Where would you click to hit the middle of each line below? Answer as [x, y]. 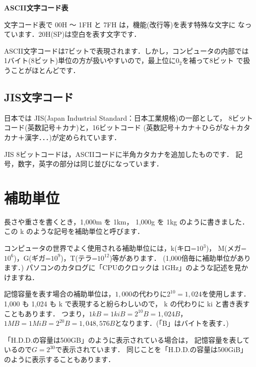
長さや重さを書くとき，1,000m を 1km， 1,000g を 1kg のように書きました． [127, 221]
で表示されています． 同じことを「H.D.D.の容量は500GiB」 [151, 349]
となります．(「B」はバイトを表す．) [172, 323]
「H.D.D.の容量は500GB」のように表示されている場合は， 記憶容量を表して [127, 339]
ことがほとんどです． [45, 70]
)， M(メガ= [226, 248]
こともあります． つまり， [47, 313]
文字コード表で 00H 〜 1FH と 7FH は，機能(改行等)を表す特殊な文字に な [125, 24]
